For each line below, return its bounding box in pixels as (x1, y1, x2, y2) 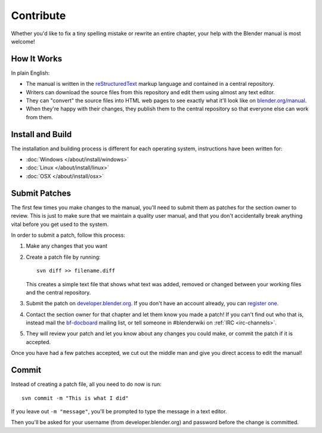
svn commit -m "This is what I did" (21, 394, 129, 401)
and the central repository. (26, 289, 91, 296)
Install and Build (11, 129, 72, 140)
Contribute (11, 9, 66, 22)
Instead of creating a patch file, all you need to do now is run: (11, 381, 162, 388)
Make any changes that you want (26, 242, 107, 250)
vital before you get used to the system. (11, 221, 109, 228)
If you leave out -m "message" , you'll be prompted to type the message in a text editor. (11, 407, 227, 415)
